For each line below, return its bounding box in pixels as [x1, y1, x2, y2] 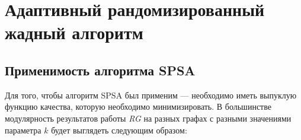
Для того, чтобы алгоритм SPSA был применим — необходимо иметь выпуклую [5, 88, 297, 101]
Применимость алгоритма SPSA [5, 61, 196, 79]
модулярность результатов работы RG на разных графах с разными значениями [5, 112, 292, 124]
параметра [5, 123, 41, 136]
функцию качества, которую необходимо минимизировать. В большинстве [5, 100, 271, 113]
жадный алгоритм [5, 20, 143, 44]
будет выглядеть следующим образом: [51, 123, 187, 136]
